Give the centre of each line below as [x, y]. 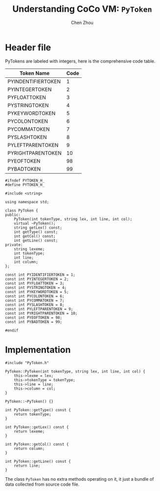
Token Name [34, 73]
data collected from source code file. [42, 484]
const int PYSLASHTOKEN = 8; [35, 304]
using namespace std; [27, 202]
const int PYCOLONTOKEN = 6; [35, 296]
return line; [27, 466]
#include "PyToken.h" [27, 363]
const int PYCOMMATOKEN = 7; [35, 300]
